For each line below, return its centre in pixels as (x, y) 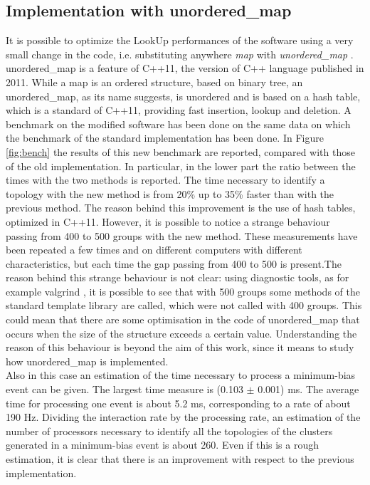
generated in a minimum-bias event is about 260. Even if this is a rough (163, 445)
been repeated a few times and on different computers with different (154, 250)
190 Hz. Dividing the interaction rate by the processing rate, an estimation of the (183, 417)
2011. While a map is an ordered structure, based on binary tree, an (154, 82)
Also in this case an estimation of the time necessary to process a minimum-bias (181, 375)
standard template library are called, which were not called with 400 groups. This (184, 305)
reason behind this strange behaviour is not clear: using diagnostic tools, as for (178, 277)
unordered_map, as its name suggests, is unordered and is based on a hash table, (183, 96)
